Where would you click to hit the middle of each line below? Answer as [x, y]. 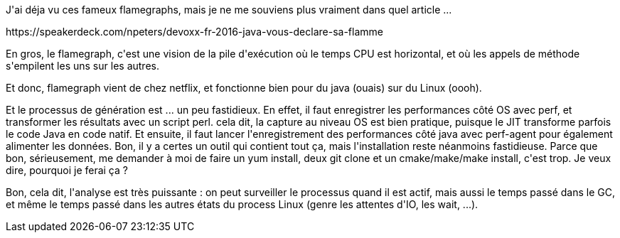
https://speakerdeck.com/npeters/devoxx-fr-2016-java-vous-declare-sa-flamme [194, 32]
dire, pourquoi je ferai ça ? [67, 170]
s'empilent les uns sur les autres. [82, 66]
